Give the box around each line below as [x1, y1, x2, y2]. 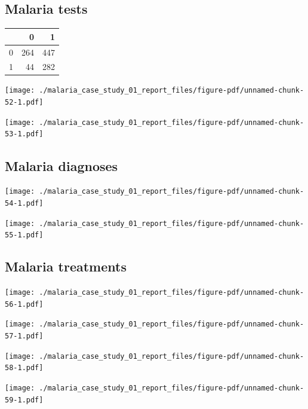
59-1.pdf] [5, 395, 44, 404]
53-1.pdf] [5, 130, 44, 139]
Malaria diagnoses [5, 156, 118, 175]
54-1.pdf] [5, 199, 44, 207]
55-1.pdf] [5, 231, 44, 240]
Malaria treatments [5, 257, 127, 276]
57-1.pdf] [5, 332, 44, 341]
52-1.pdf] [5, 98, 44, 107]
